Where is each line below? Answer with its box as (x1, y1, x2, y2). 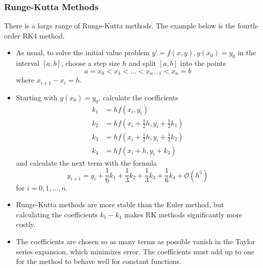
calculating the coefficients (16, 209, 98, 219)
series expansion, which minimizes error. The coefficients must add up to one (16, 246, 254, 256)
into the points (180, 58, 226, 68)
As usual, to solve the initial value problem (16, 47, 149, 58)
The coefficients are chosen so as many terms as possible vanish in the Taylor (16, 236, 255, 247)
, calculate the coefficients (98, 92, 178, 102)
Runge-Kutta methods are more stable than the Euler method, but (16, 199, 224, 210)
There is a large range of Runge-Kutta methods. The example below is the (4, 20, 236, 31)
